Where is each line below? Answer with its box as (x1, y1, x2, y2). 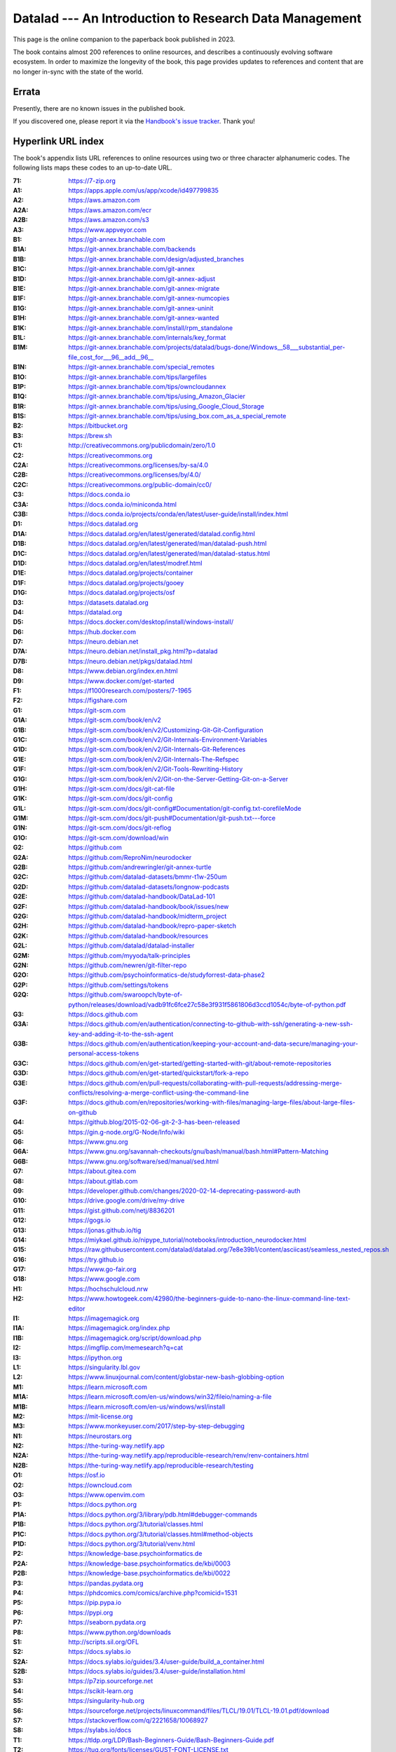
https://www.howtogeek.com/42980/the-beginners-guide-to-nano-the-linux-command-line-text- (68, 1294, 350, 1303)
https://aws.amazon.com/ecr (68, 205, 152, 214)
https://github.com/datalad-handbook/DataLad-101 (68, 892, 215, 901)
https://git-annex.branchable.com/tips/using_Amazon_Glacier (68, 392, 245, 401)
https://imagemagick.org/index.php (68, 1324, 170, 1332)
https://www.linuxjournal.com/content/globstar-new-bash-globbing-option (68, 1373, 285, 1381)
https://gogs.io (68, 1216, 111, 1224)
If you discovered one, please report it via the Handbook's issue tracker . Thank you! (13, 117, 255, 125)
